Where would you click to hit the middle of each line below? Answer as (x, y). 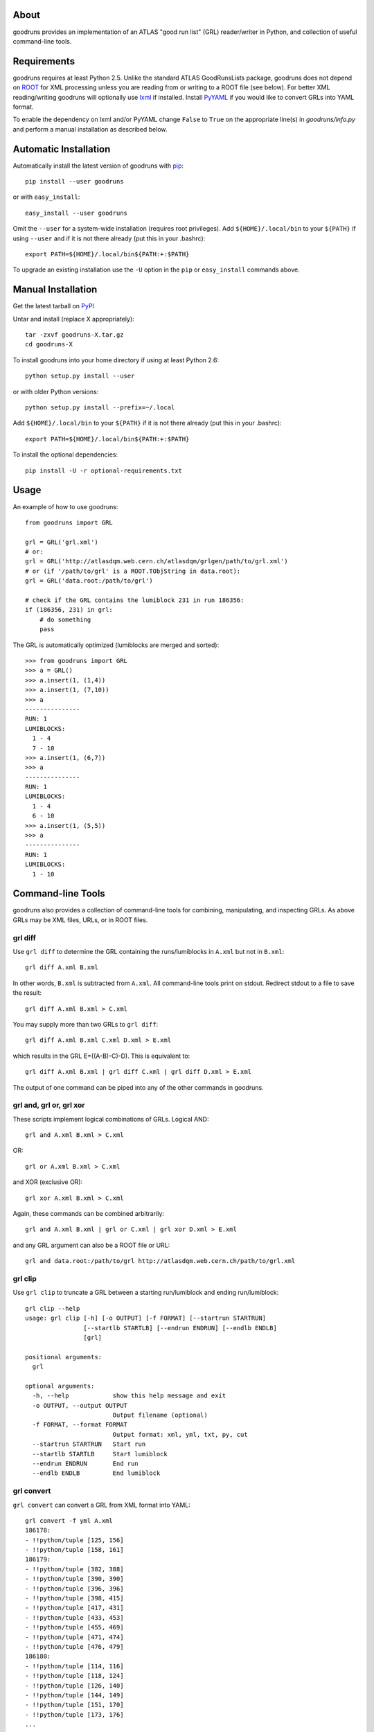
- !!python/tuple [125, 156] (74, 1540)
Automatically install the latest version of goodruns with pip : (98, 166)
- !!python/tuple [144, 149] (74, 1695)
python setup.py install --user (80, 376)
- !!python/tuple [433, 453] (74, 1617)
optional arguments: (60, 1386)
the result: (27, 993)
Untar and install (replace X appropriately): (73, 319)
